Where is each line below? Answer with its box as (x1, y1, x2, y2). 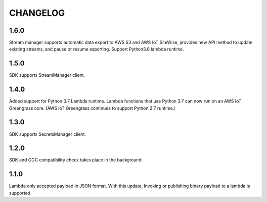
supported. (9, 190, 32, 196)
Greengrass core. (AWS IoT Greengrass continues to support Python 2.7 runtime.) (9, 105, 176, 111)
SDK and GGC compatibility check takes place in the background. (9, 157, 143, 163)
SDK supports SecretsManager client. (9, 131, 86, 137)
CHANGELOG (9, 7, 65, 18)
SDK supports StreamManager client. (9, 72, 85, 78)
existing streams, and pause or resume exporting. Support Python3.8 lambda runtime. (9, 46, 184, 52)
